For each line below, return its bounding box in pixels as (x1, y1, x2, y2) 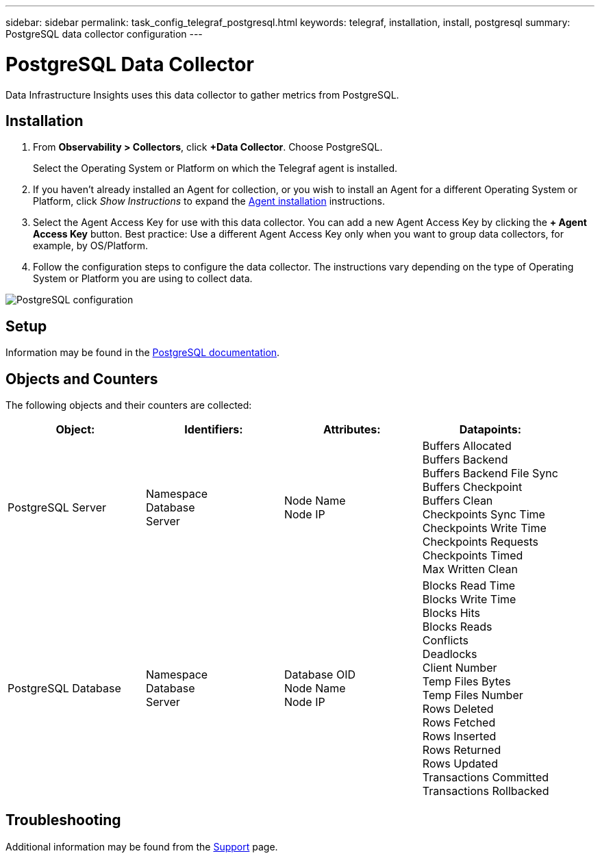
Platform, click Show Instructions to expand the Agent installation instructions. (33, 195, 385, 207)
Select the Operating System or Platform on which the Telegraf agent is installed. (33, 162, 398, 175)
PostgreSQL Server (8, 501, 107, 515)
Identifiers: (184, 422, 243, 437)
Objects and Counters (5, 370, 158, 388)
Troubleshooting (5, 811, 121, 829)
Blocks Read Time (422, 579, 516, 593)
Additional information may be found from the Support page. (5, 840, 278, 853)
